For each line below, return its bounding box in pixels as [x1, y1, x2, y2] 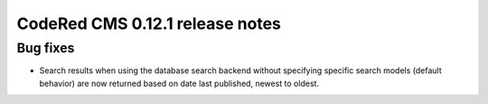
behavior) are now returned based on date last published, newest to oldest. [39, 78, 320, 89]
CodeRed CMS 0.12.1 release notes [16, 14, 282, 33]
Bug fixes [16, 40, 75, 56]
